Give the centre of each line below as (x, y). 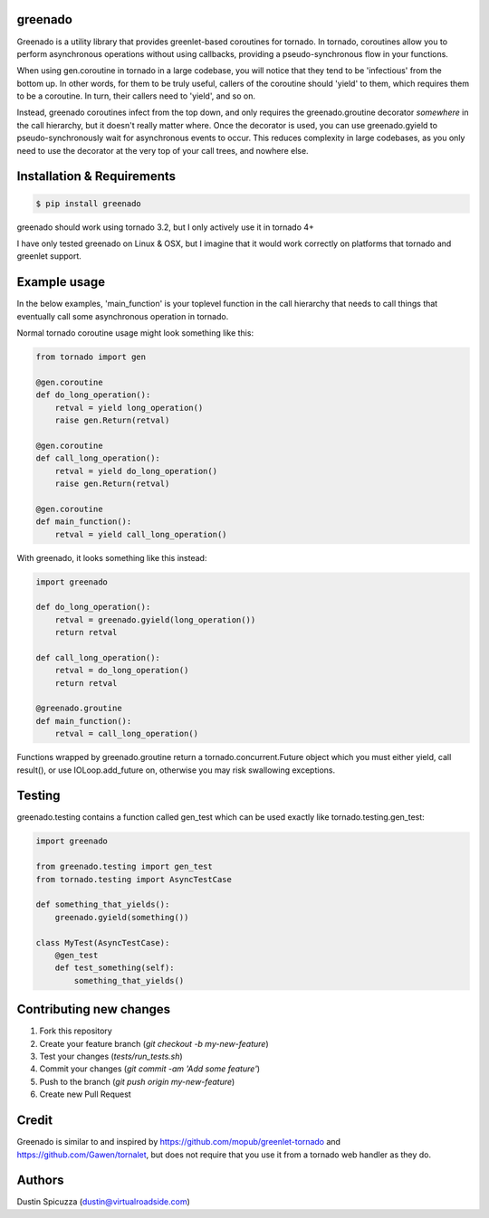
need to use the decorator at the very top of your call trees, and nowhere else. (163, 150)
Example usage (61, 282)
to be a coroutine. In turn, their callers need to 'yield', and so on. (136, 96)
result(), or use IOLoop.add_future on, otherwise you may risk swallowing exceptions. (176, 770)
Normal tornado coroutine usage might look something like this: (135, 333)
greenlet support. (49, 256)
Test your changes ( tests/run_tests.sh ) (111, 1056)
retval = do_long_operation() (122, 671)
